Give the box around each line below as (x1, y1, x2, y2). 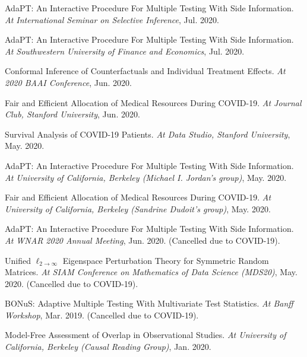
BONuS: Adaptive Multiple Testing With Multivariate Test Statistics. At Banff (5, 297, 293, 310)
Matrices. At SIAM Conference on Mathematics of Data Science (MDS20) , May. (5, 266, 297, 278)
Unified (5, 254, 31, 266)
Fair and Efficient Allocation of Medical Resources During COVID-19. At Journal (5, 96, 302, 109)
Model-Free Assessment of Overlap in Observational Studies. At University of (5, 329, 286, 341)
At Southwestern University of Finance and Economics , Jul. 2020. (5, 44, 245, 57)
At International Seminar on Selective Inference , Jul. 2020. (5, 13, 219, 26)
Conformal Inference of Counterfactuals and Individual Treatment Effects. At (5, 65, 286, 77)
